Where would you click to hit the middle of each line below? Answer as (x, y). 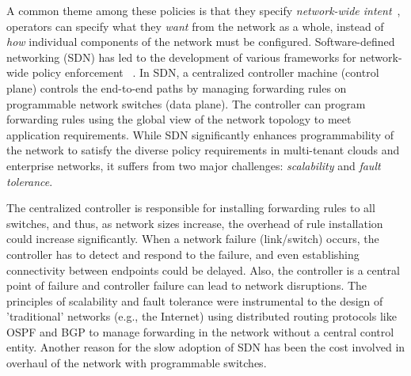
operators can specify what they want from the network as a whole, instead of (195, 26)
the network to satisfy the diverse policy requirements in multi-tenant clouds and (203, 150)
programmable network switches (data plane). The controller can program (186, 103)
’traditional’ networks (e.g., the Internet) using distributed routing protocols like (202, 316)
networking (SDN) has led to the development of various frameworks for (181, 57)
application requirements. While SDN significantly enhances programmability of (200, 134)
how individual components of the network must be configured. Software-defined (201, 42)
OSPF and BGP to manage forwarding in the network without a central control (200, 331)
